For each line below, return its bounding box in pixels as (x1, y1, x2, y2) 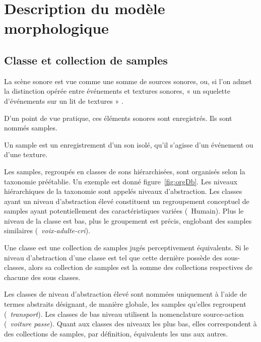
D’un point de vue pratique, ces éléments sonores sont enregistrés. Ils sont (4, 112, 232, 123)
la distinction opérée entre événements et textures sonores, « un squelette (4, 86, 230, 96)
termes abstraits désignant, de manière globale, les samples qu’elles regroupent (4, 299, 246, 309)
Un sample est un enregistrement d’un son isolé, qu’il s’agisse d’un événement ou (4, 139, 253, 150)
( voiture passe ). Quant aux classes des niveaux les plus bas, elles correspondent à (4, 318, 257, 329)
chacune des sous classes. (4, 271, 81, 282)
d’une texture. (4, 149, 48, 160)
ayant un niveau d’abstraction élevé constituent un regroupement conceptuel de (4, 195, 249, 206)
